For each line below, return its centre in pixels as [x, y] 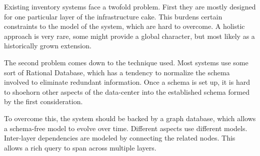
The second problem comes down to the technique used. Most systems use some [126, 62]
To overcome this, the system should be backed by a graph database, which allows [130, 118]
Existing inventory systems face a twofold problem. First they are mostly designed [130, 6]
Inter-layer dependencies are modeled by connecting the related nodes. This [120, 138]
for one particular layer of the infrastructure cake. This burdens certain [113, 16]
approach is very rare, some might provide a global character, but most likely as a [129, 36]
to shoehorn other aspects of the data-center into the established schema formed [127, 91]
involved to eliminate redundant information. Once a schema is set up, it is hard [127, 82]
